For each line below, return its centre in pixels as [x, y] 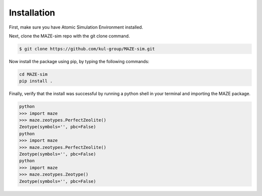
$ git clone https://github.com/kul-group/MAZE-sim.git [87, 49]
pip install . [36, 81]
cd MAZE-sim [33, 74]
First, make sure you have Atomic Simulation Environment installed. [76, 27]
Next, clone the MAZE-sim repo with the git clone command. [69, 36]
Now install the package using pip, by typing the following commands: [79, 61]
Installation [32, 13]
